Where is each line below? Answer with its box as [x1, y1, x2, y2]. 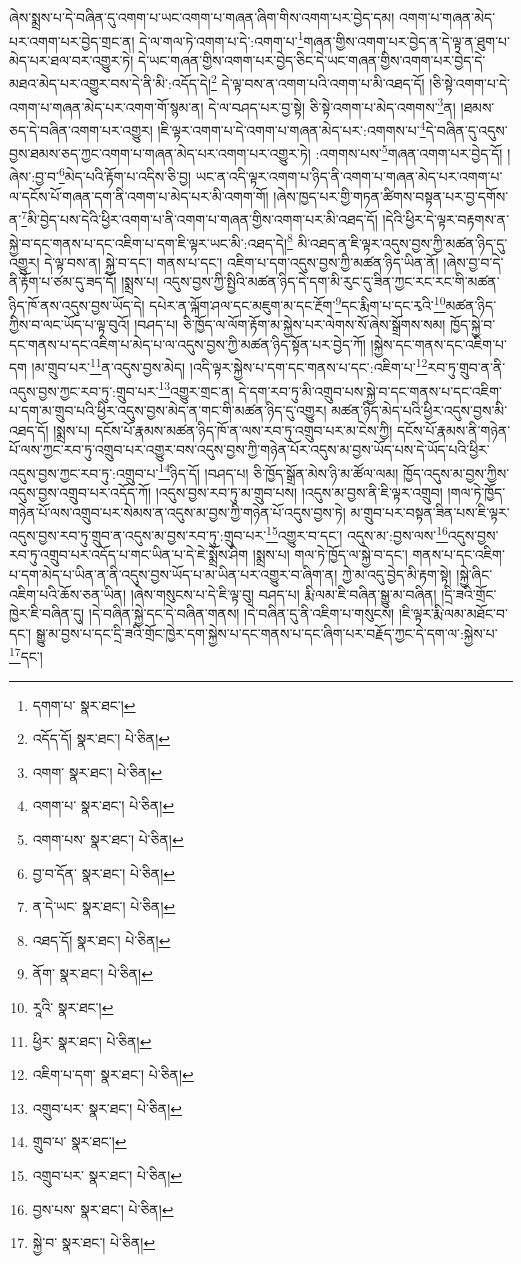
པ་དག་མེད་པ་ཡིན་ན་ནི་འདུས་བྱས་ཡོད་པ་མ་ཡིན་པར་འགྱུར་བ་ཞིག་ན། [9, 563, 338, 584]
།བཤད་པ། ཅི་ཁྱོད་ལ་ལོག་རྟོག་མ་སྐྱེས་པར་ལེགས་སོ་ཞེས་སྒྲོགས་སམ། [134, 314, 446, 335]
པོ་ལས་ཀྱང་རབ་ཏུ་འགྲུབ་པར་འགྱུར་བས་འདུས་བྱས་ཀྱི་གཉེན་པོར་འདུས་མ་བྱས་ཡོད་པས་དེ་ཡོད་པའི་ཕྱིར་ [9, 439, 490, 460]
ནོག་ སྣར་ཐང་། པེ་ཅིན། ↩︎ [32, 963, 153, 984]
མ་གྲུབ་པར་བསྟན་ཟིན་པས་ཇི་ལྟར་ [350, 501, 510, 522]
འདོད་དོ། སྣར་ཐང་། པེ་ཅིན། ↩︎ [32, 728, 170, 749]
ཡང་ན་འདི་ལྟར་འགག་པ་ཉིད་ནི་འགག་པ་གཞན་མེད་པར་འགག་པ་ [195, 166, 503, 187]
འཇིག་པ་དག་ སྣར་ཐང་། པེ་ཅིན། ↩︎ [32, 1064, 194, 1085]
